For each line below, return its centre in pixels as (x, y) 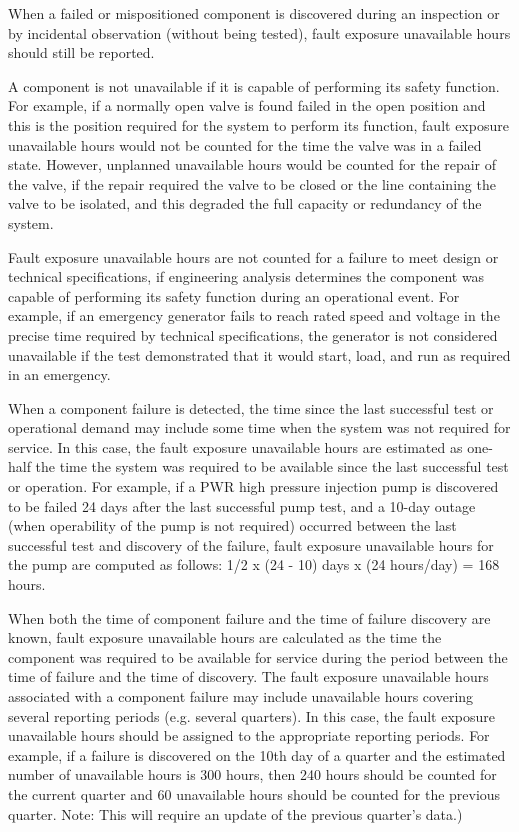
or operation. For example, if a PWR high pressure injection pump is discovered (253, 486)
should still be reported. (81, 52)
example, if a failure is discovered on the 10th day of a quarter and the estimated (257, 754)
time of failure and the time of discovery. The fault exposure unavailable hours (248, 676)
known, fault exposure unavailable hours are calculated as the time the (225, 637)
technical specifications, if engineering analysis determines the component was (246, 276)
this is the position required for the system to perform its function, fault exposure (258, 124)
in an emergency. (59, 374)
